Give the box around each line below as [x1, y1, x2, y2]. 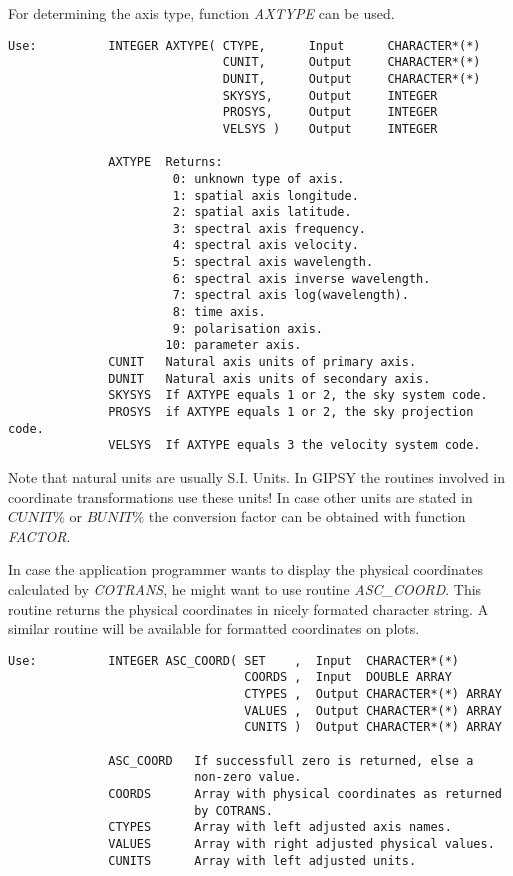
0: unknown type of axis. [172, 171, 345, 186]
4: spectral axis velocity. [172, 238, 359, 253]
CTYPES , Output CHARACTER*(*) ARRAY [244, 687, 502, 702]
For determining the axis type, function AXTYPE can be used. [8, 3, 395, 23]
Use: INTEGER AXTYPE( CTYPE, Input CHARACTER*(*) [8, 38, 481, 53]
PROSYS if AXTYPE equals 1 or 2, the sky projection [108, 405, 474, 420]
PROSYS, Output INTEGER [222, 105, 438, 120]
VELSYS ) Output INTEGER [222, 121, 438, 136]
